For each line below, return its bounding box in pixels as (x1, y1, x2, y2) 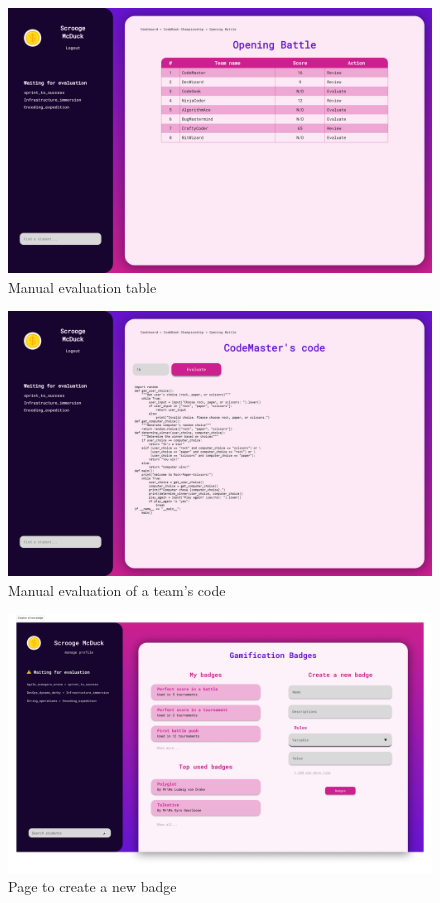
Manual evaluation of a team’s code (8, 579, 226, 600)
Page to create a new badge (8, 876, 177, 897)
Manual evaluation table (8, 276, 157, 297)
